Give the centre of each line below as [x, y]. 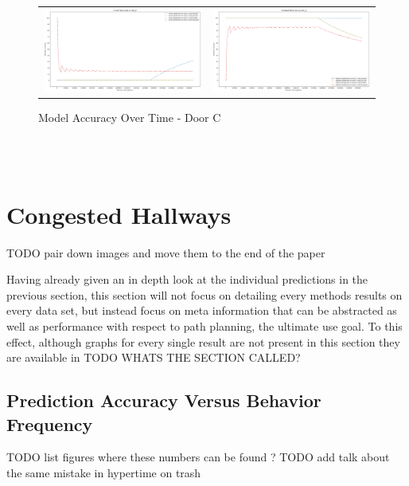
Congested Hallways [119, 214]
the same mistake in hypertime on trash [104, 473]
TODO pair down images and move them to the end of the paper [166, 252]
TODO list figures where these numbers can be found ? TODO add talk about [198, 457]
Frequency [50, 423]
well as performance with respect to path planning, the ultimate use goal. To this [204, 326]
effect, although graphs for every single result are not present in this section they [203, 341]
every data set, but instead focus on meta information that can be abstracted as [202, 310]
